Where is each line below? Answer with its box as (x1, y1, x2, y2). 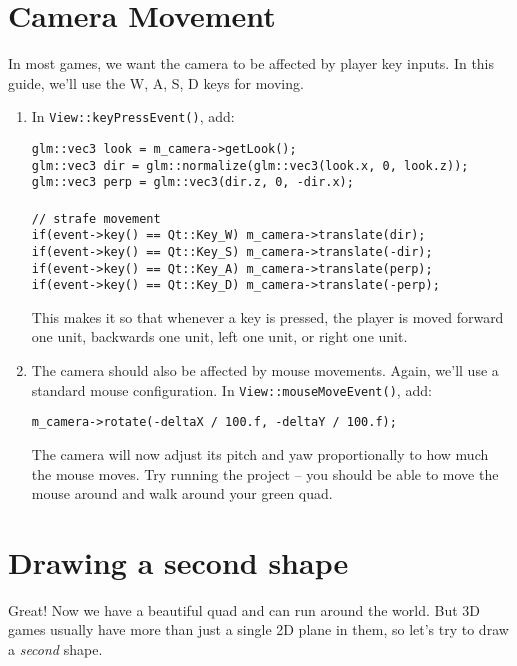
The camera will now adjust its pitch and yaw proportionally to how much (31, 443, 489, 464)
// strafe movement (31, 211, 161, 226)
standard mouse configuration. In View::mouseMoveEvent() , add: (31, 379, 432, 400)
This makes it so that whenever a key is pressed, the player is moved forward (31, 306, 504, 327)
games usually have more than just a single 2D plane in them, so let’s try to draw (8, 619, 509, 640)
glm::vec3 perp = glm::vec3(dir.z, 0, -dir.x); (31, 175, 354, 190)
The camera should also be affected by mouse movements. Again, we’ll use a (31, 360, 499, 380)
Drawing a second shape (8, 541, 349, 582)
